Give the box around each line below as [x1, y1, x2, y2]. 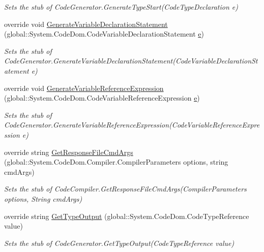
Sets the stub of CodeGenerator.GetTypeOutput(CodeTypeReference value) [4, 237, 234, 248]
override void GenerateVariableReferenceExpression [4, 82, 164, 93]
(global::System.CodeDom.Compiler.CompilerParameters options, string [4, 156, 228, 167]
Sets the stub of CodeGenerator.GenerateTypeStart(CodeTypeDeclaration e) [4, 2, 239, 12]
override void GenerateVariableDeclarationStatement [4, 18, 168, 29]
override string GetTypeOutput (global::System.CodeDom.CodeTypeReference [4, 210, 249, 221]
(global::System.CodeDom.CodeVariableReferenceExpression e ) [4, 92, 200, 103]
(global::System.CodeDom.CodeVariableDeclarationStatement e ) [4, 28, 204, 39]
